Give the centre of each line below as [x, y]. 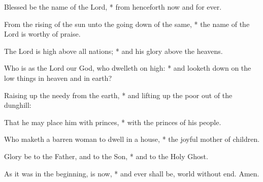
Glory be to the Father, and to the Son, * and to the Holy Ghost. [106, 156]
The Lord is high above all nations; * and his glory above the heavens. [113, 51]
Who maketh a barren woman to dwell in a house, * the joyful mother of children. [132, 139]
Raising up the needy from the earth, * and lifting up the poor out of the [118, 95]
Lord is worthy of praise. [42, 34]
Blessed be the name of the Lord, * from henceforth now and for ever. [113, 7]
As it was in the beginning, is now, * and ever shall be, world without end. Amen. [132, 173]
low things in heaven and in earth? [58, 78]
